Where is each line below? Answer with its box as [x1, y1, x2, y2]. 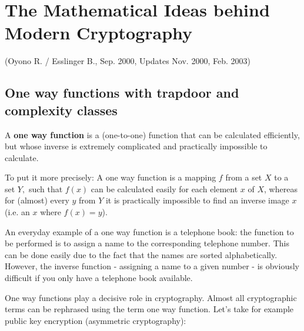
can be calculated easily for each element [91, 182, 238, 195]
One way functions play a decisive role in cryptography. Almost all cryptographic [5, 291, 297, 303]
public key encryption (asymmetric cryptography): [5, 314, 186, 326]
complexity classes [5, 101, 118, 119]
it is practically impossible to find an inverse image [105, 194, 289, 206]
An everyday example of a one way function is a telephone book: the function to [5, 225, 294, 238]
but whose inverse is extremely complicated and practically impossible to [5, 140, 268, 152]
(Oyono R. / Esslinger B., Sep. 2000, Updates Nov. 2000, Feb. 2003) [5, 55, 250, 67]
